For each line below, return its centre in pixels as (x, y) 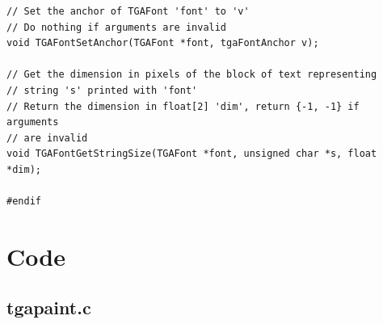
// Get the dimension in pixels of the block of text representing (192, 75)
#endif (24, 202)
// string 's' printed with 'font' (102, 90)
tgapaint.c (49, 307)
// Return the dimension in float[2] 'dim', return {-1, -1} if (183, 106)
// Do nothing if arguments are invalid (117, 27)
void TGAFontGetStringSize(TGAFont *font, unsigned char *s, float (192, 154)
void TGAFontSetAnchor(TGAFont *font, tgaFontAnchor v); (163, 43)
